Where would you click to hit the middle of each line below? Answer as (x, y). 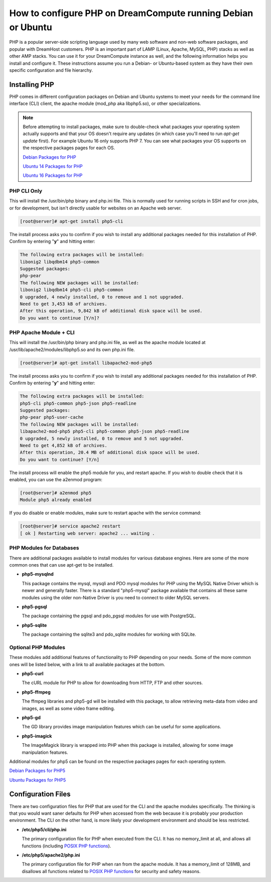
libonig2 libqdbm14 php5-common (60, 262)
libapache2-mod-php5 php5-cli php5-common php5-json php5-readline (105, 431)
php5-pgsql (34, 607)
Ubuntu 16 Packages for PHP (53, 175)
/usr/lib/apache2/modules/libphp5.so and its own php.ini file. (72, 350)
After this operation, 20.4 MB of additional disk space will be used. (110, 453)
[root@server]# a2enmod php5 (56, 493)
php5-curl (33, 674)
